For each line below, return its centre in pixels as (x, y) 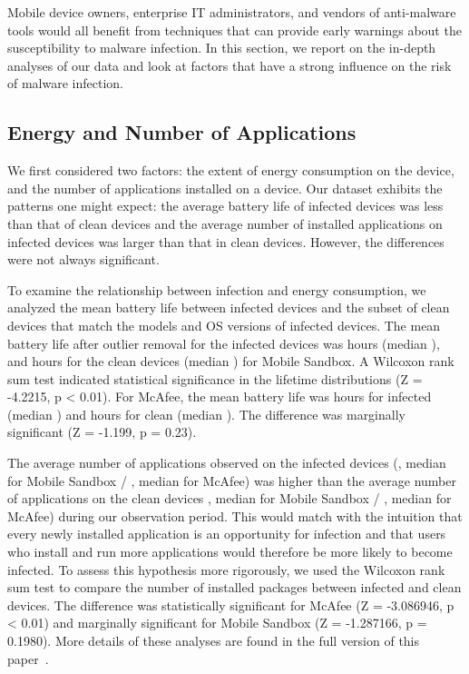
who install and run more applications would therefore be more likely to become (230, 552)
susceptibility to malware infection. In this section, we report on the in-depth (222, 48)
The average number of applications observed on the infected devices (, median (227, 463)
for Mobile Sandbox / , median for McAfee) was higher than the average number (232, 480)
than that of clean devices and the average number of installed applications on (225, 223)
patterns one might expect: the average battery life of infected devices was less (225, 206)
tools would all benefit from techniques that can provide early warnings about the (234, 30)
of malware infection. (65, 83)
